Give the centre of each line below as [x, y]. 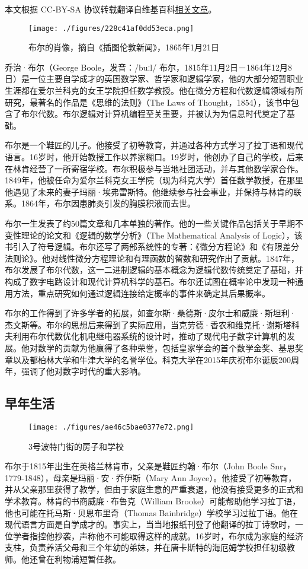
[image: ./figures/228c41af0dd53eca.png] [111, 28]
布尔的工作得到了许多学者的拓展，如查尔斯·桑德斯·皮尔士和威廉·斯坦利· [150, 313]
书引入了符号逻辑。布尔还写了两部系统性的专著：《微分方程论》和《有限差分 [152, 247]
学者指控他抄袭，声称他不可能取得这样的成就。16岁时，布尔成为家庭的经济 [158, 535]
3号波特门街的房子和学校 [76, 446]
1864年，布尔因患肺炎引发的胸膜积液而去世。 [108, 203]
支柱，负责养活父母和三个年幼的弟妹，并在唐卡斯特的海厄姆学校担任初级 [146, 547]
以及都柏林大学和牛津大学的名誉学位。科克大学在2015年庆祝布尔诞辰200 [152, 359]
